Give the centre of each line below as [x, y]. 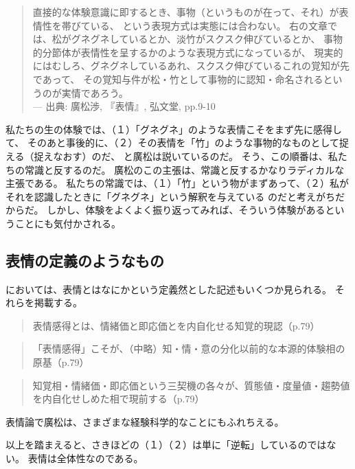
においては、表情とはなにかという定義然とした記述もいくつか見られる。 [169, 289]
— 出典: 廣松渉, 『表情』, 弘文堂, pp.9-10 [124, 106]
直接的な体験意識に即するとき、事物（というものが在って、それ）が [186, 12]
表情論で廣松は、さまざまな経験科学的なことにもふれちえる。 [145, 421]
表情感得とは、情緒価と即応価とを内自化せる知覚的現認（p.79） [176, 325]
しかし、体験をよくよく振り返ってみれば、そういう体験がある [186, 210]
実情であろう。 [95, 92]
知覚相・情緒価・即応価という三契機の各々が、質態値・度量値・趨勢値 [191, 385]
